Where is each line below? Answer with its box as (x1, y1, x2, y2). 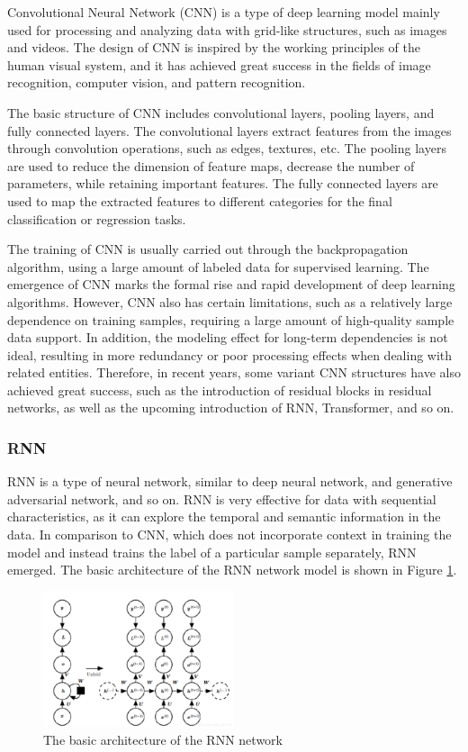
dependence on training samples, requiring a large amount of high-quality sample (7, 310, 454, 329)
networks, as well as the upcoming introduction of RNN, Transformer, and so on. (7, 398, 454, 417)
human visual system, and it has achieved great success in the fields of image (7, 55, 431, 74)
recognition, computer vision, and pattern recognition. (7, 73, 306, 92)
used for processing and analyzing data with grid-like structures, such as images (7, 20, 447, 39)
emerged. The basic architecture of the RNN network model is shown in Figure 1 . (7, 560, 457, 579)
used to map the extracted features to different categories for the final (7, 191, 392, 210)
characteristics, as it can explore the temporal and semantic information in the (7, 507, 441, 526)
